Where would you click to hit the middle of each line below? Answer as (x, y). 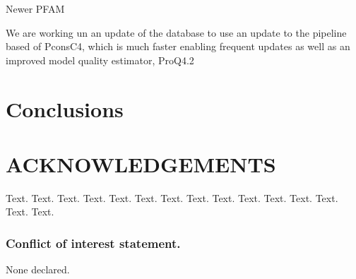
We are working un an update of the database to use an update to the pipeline (176, 32)
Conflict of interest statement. (93, 243)
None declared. (38, 269)
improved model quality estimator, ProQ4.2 (100, 60)
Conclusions (65, 108)
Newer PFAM (35, 8)
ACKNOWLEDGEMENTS (141, 164)
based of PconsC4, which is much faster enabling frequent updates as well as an (178, 46)
